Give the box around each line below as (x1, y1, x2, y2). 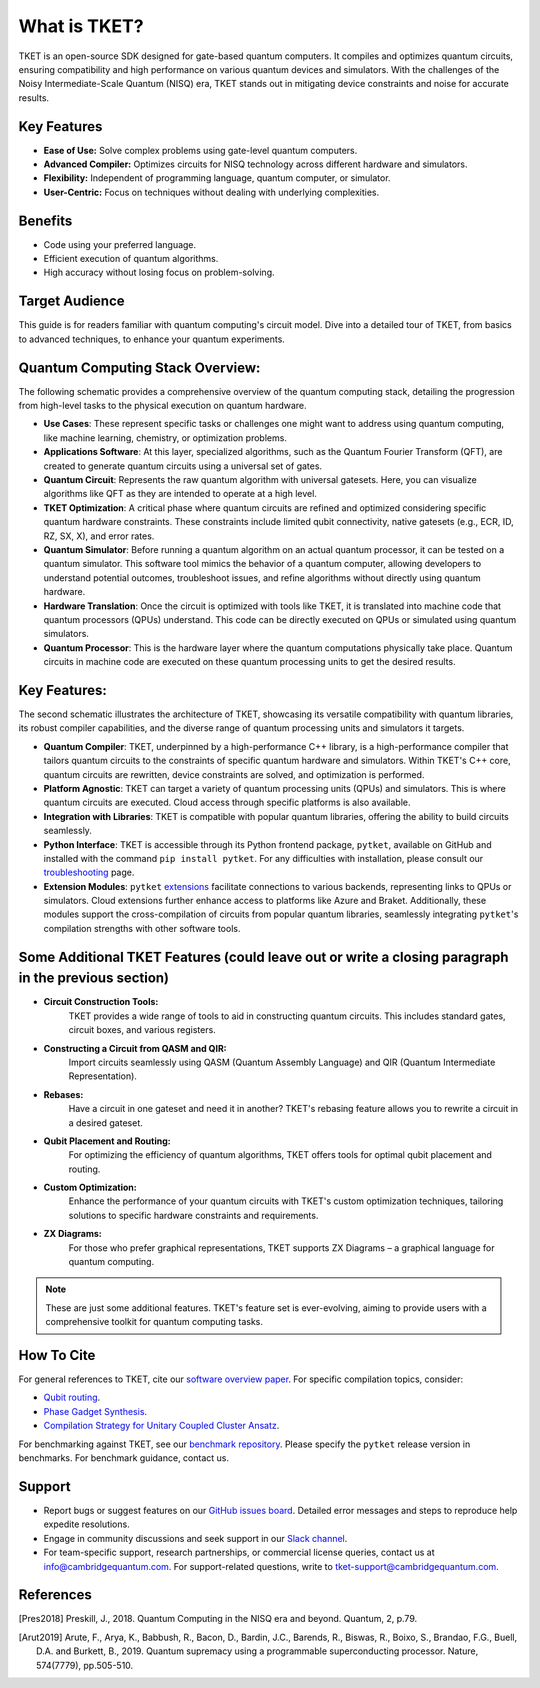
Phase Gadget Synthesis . (43, 1405, 148, 1417)
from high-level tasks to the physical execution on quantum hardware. (18, 400, 307, 412)
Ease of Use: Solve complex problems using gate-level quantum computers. (43, 144, 358, 156)
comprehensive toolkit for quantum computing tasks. (45, 1316, 264, 1328)
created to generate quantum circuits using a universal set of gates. (43, 460, 323, 472)
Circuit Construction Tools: (43, 996, 159, 1008)
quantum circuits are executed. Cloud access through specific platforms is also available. (43, 796, 411, 809)
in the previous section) (18, 970, 170, 987)
